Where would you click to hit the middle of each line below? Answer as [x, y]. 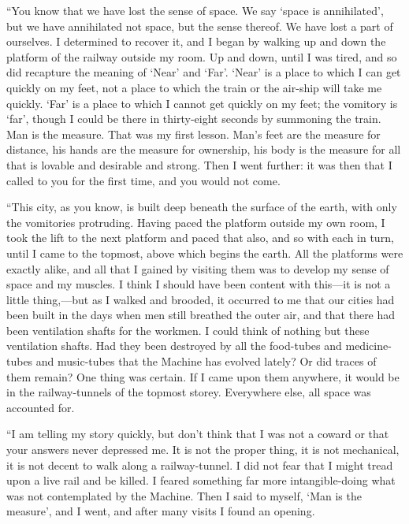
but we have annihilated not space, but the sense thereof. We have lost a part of [200, 26]
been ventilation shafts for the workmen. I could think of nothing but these [188, 330]
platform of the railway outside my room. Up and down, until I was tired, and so [202, 56]
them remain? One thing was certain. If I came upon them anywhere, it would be [203, 376]
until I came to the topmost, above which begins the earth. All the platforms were [205, 253]
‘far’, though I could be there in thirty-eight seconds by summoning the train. [194, 119]
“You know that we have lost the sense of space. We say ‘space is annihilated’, [195, 10]
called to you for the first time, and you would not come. [143, 180]
